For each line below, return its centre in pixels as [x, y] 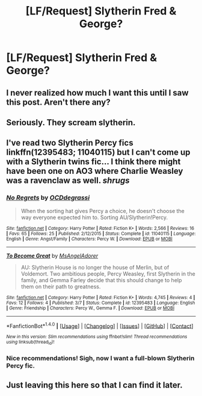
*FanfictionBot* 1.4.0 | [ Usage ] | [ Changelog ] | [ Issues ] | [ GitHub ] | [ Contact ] [100, 325]
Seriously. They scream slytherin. [71, 122]
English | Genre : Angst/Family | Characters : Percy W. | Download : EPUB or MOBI [89, 239]
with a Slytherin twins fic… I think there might [93, 162]
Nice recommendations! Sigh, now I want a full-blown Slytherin [100, 358]
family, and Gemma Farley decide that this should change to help [101, 280]
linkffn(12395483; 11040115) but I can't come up [98, 153]
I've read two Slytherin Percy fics [70, 143]
